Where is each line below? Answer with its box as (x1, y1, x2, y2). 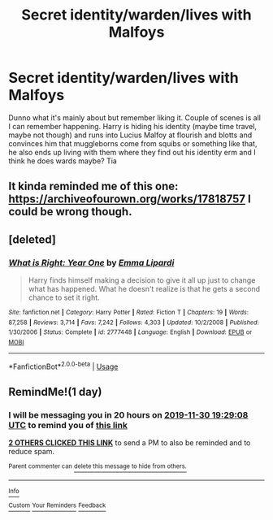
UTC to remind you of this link (8, 419, 128, 431)
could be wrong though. (8, 205, 132, 219)
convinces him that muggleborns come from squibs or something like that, (8, 138, 258, 148)
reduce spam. (8, 447, 55, 457)
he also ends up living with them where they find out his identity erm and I (8, 147, 256, 157)
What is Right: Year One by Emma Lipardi (8, 257, 175, 268)
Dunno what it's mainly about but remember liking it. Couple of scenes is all (8, 112, 262, 123)
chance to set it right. (28, 292, 100, 302)
